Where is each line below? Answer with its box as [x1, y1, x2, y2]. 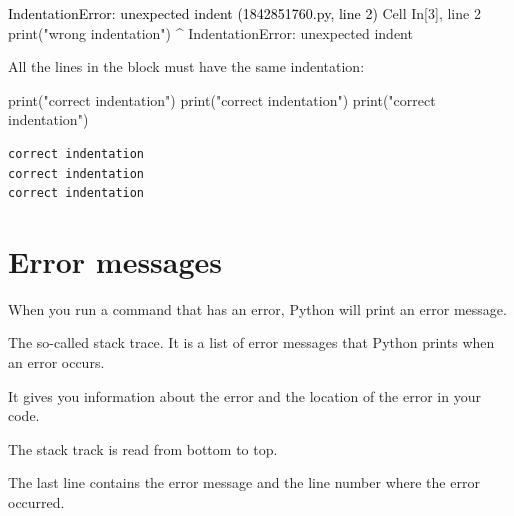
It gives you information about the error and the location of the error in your [8, 385, 481, 406]
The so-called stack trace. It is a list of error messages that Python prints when [8, 332, 495, 353]
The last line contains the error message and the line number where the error [8, 472, 480, 493]
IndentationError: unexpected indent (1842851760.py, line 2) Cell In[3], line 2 [8, 3, 481, 23]
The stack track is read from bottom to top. [8, 438, 278, 459]
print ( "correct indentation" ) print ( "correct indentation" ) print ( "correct [8, 89, 436, 110]
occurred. [8, 492, 65, 513]
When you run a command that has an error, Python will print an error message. [8, 298, 507, 319]
